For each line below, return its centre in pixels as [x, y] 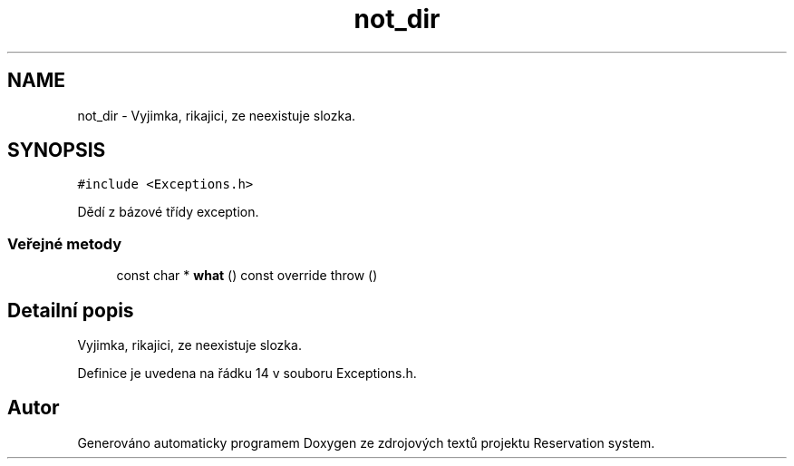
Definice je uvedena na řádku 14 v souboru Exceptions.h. [247, 374]
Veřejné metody [65, 243]
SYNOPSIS [57, 150]
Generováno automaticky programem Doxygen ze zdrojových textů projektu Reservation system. [366, 442]
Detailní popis [71, 310]
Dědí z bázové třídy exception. [168, 212]
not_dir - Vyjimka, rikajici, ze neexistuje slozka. [217, 115]
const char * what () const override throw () [247, 276]
